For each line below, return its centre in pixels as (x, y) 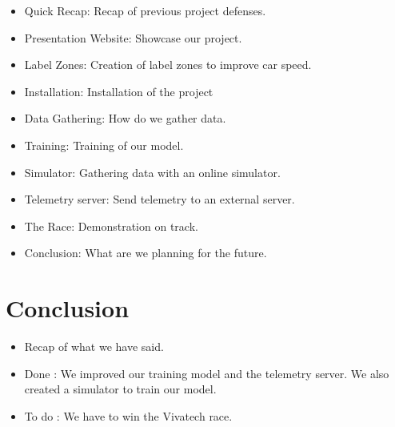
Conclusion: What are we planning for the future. (146, 253)
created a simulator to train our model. (120, 389)
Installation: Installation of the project (119, 91)
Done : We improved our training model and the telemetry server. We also (207, 373)
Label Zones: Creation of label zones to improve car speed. (168, 64)
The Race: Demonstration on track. (111, 226)
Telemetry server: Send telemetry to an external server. (160, 199)
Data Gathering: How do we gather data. (125, 118)
